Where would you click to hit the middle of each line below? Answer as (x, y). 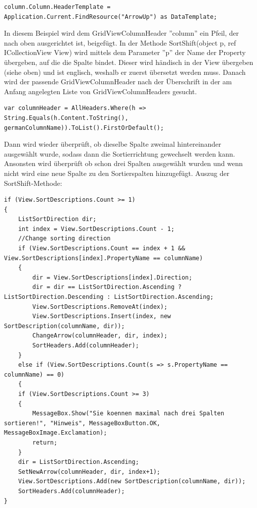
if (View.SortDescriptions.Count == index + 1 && (102, 249)
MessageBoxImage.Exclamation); (56, 433)
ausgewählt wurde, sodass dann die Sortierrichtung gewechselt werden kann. (120, 153)
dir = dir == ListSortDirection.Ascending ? (107, 287)
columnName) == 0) (34, 374)
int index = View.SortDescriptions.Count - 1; (96, 229)
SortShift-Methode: (33, 183)
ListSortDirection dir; (57, 219)
